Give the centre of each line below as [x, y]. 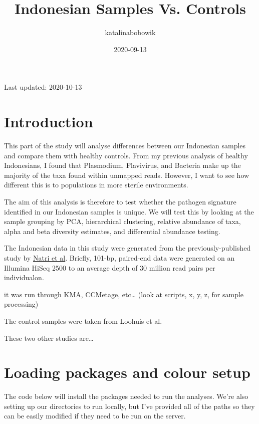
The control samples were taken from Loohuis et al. [83, 321]
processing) [21, 304]
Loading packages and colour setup [127, 372]
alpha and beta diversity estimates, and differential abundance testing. [112, 231]
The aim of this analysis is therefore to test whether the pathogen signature [120, 201]
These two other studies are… [49, 338]
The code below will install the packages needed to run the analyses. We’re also [126, 396]
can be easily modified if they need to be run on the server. [95, 416]
